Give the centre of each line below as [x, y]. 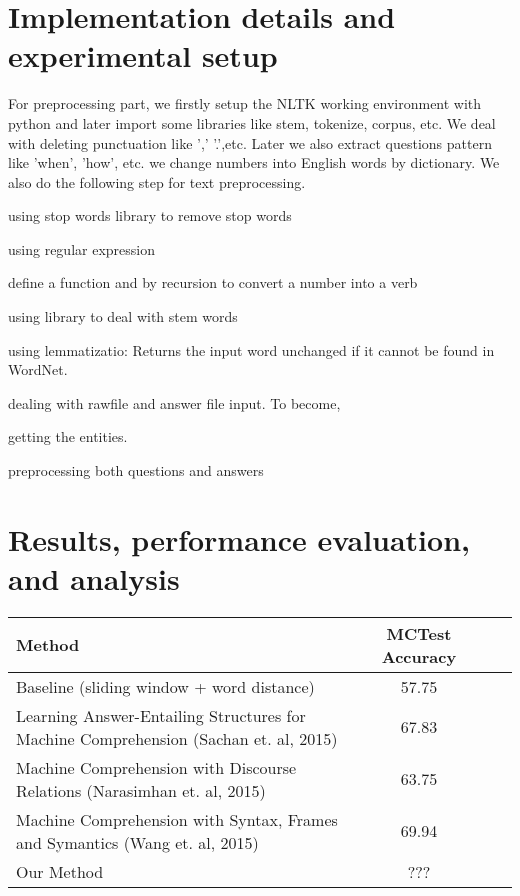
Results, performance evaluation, [239, 538]
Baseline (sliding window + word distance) [165, 686]
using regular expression [81, 248]
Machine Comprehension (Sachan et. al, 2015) [177, 738]
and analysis [94, 578]
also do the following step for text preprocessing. [157, 181]
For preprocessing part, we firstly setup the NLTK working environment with [245, 103]
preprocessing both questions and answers [136, 470]
